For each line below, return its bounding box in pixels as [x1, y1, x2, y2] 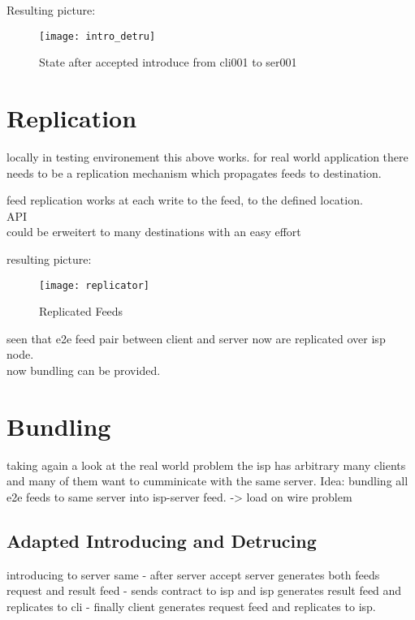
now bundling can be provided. [6, 361, 161, 378]
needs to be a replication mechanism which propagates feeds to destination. [6, 164, 382, 181]
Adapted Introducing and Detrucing [6, 527, 317, 553]
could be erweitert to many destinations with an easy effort [6, 223, 301, 240]
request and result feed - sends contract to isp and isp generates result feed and [6, 582, 402, 599]
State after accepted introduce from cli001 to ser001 [39, 54, 297, 71]
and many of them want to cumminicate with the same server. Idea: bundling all [6, 472, 409, 489]
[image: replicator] [39, 279, 150, 291]
